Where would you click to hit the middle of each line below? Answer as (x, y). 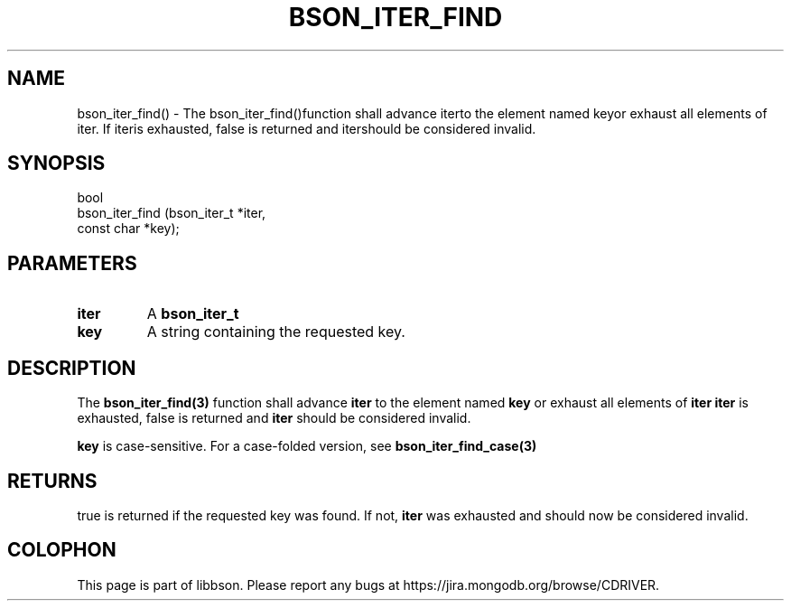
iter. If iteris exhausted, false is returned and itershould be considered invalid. (307, 128)
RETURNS (52, 481)
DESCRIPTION (72, 368)
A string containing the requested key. (276, 332)
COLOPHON (62, 550)
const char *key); (128, 229)
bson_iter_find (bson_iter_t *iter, (172, 213)
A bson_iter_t (193, 314)
